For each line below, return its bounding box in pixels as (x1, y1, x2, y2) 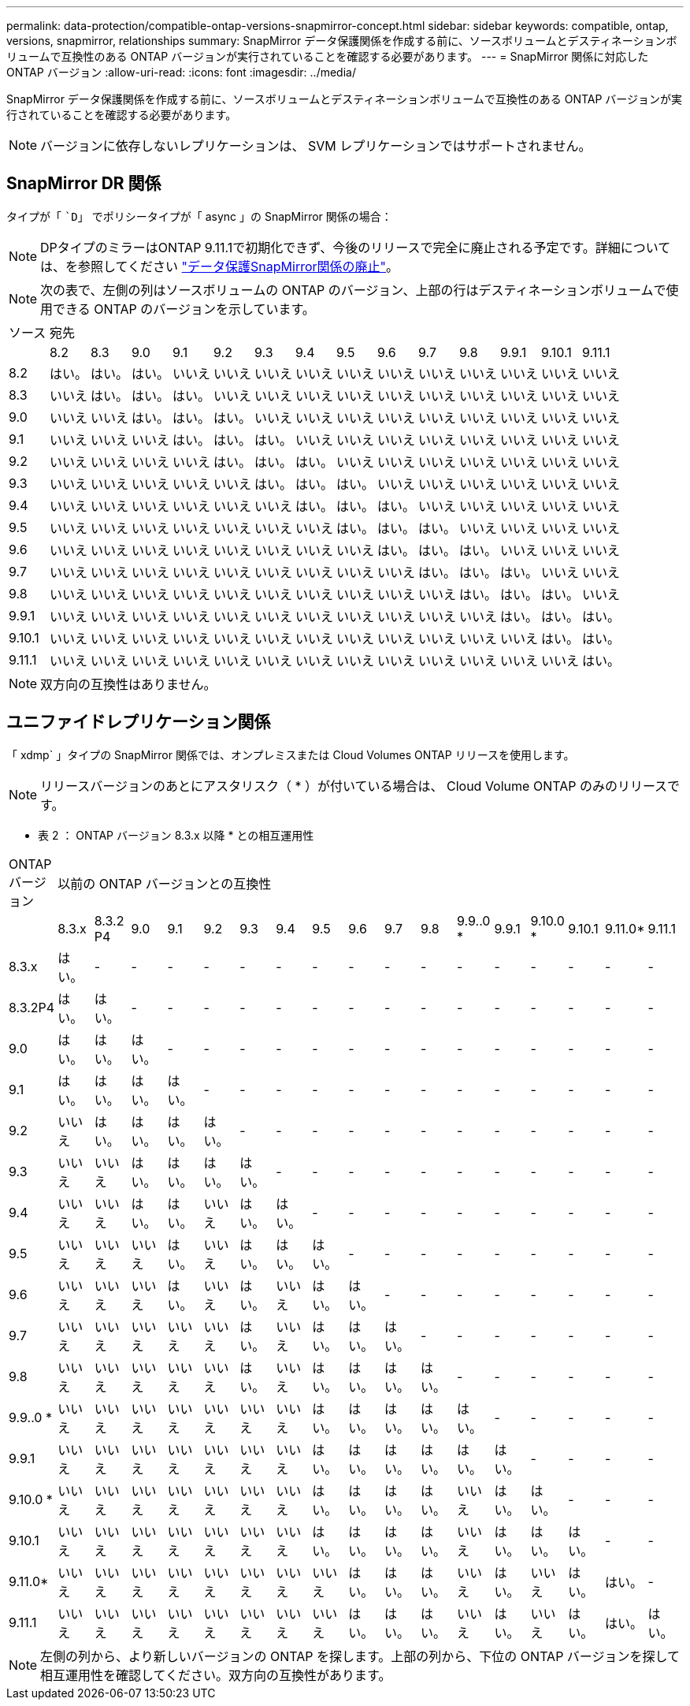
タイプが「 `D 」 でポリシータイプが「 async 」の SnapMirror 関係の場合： (6, 209, 392, 223)
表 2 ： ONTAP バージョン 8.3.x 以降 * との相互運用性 (38, 828, 314, 842)
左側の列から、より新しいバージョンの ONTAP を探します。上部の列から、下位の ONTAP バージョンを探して (40, 1648, 681, 1664)
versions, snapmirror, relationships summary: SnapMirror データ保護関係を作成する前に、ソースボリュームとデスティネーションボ (6, 34, 677, 47)
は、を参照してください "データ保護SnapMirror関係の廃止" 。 (40, 258, 399, 274)
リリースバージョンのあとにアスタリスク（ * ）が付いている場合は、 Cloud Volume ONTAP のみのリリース (40, 777, 668, 794)
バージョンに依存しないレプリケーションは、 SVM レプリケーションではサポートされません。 (40, 138, 592, 154)
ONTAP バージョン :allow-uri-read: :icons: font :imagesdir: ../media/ (6, 65, 356, 79)
